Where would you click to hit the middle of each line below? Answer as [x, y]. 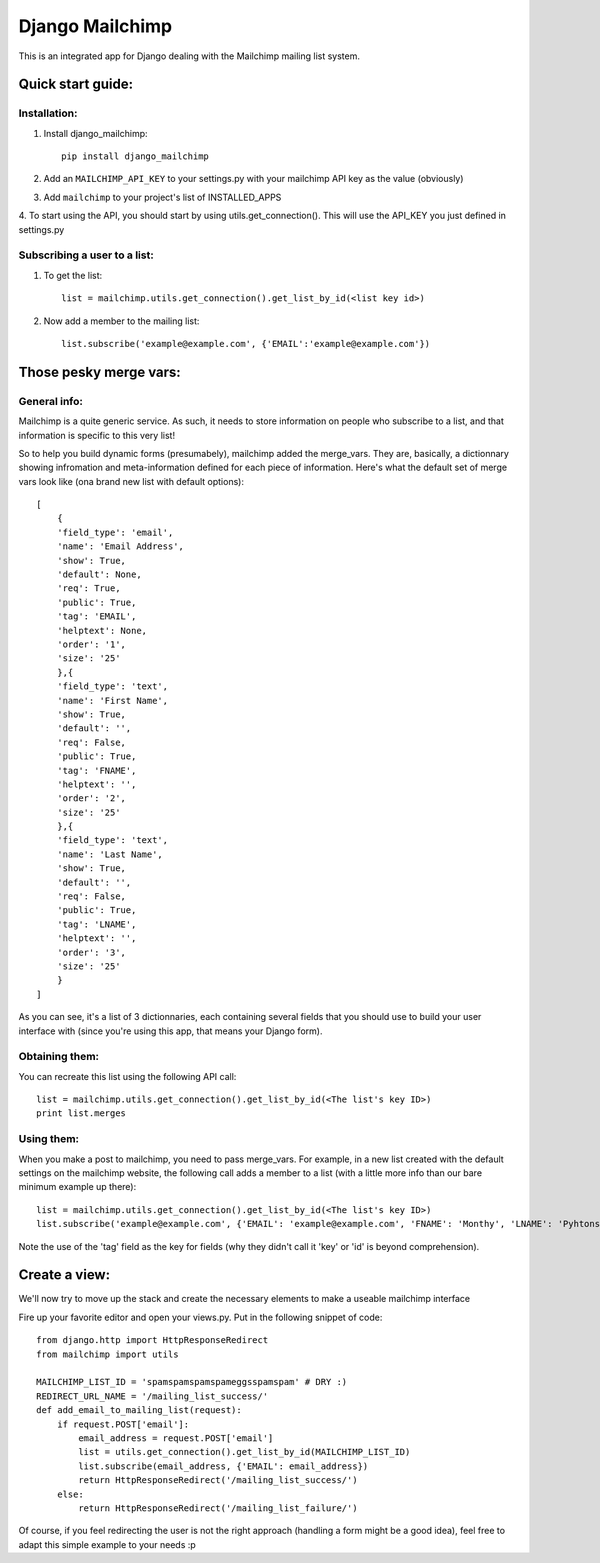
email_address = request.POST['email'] [176, 1438]
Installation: [48, 113]
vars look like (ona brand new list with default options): [131, 481]
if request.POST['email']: [123, 1424]
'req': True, [88, 588]
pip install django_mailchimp [135, 156]
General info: [51, 401]
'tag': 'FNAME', [96, 770]
